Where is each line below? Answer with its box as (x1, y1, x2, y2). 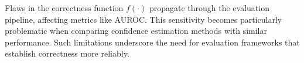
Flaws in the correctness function (5, 2, 124, 13)
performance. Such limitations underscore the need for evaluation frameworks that (5, 36, 300, 48)
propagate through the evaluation (149, 2, 269, 13)
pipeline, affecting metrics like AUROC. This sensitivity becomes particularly (5, 13, 282, 25)
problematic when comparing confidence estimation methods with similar (5, 24, 267, 37)
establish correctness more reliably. (5, 47, 129, 60)
